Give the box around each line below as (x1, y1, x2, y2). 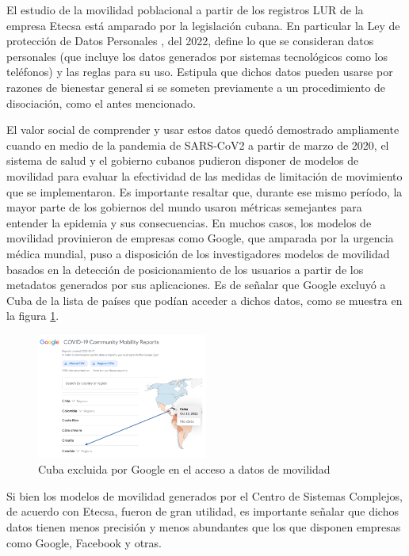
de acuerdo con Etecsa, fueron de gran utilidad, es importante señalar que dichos (6, 503, 399, 520)
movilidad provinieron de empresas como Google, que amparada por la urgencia (6, 230, 394, 246)
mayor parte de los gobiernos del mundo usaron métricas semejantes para (6, 199, 362, 215)
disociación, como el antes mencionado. (6, 94, 196, 111)
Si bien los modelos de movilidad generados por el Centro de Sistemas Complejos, (6, 487, 403, 504)
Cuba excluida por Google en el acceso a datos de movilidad (38, 461, 331, 478)
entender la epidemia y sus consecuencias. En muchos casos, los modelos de (6, 214, 372, 230)
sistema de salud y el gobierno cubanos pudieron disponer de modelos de (6, 152, 359, 169)
